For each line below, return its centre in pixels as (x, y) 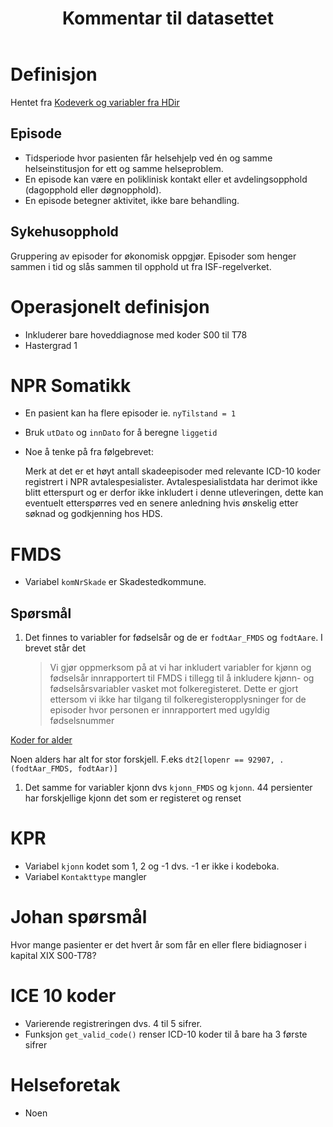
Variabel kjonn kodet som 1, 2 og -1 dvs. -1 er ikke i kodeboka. (152, 866)
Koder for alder (41, 740)
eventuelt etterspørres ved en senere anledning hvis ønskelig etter (161, 503)
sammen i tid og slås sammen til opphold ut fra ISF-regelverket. (141, 266)
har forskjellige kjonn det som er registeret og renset (133, 798)
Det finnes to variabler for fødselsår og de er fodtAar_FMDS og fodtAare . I (173, 638)
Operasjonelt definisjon (110, 306)
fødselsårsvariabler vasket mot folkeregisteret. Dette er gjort (174, 689)
